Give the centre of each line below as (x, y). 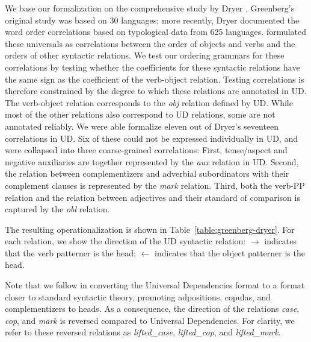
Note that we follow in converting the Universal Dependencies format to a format (155, 285)
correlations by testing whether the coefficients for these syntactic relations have (152, 67)
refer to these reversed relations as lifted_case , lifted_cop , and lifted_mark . (143, 332)
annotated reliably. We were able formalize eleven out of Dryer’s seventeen (142, 126)
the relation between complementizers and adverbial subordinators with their (147, 173)
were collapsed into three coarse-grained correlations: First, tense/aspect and (146, 150)
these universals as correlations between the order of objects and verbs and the (150, 43)
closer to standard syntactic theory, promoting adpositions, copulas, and (138, 296)
